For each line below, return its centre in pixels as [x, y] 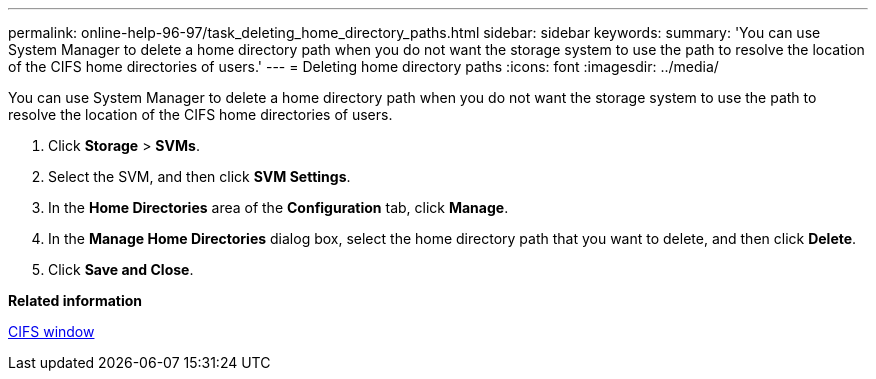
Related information [75, 300]
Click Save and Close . [121, 269]
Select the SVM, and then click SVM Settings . [199, 176]
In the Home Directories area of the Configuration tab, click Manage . [278, 207]
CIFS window [51, 331]
